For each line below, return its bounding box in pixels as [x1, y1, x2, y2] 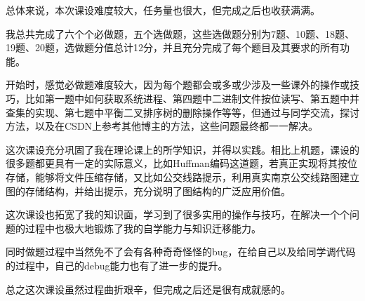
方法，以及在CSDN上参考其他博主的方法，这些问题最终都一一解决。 [6, 119, 319, 133]
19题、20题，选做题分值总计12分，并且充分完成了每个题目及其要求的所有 [6, 40, 340, 55]
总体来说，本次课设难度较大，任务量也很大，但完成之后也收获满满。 [6, 3, 320, 17]
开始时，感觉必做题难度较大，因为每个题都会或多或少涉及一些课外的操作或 [6, 77, 350, 92]
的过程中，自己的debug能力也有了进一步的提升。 [6, 257, 228, 272]
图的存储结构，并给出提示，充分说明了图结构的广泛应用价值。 [6, 183, 291, 198]
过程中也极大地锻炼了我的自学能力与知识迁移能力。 [25, 220, 261, 235]
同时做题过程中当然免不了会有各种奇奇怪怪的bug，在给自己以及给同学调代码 [6, 244, 356, 259]
